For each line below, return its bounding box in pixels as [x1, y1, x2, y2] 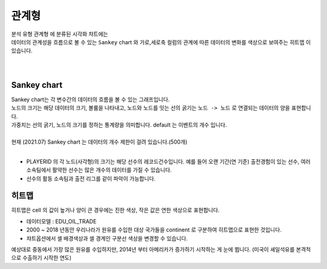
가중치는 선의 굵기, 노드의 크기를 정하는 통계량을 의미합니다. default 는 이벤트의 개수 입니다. [11, 121, 227, 128]
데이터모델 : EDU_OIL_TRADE [26, 218, 97, 225]
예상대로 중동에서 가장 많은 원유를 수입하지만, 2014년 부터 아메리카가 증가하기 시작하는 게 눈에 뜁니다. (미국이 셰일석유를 [11, 246, 295, 253]
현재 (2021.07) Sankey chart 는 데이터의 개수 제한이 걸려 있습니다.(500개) [11, 138, 188, 145]
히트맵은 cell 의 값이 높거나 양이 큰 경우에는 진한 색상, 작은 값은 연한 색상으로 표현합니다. [11, 207, 220, 214]
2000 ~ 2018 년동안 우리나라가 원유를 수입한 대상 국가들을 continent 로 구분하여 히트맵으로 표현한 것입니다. [26, 226, 282, 233]
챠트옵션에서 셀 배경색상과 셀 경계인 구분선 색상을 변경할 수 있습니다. [26, 234, 188, 242]
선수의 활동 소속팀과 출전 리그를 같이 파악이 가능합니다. [26, 174, 156, 182]
